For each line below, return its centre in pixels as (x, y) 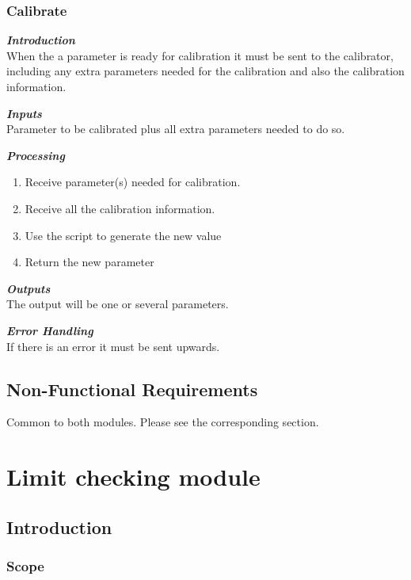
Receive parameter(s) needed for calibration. (133, 182)
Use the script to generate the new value (123, 235)
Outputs (29, 288)
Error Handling (50, 330)
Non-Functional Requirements (132, 389)
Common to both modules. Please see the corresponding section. (163, 422)
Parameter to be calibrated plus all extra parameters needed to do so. (176, 129)
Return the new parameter (89, 262)
